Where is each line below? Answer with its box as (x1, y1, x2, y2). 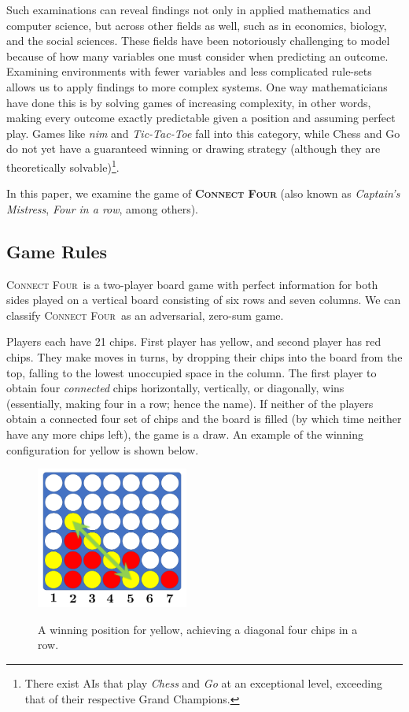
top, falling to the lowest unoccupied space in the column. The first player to (6, 364, 377, 380)
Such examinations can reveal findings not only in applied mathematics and (6, 2, 371, 17)
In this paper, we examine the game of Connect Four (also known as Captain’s (6, 185, 400, 202)
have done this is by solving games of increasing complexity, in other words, (6, 94, 371, 110)
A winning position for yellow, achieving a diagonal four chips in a (38, 621, 358, 637)
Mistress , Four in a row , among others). (6, 200, 198, 217)
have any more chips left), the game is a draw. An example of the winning (6, 425, 364, 442)
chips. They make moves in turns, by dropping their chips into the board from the (6, 348, 403, 365)
